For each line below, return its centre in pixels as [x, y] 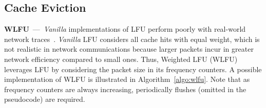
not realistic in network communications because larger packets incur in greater [129, 49]
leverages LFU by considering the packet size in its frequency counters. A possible [133, 69]
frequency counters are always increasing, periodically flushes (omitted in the [125, 89]
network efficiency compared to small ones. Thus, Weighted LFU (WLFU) [121, 59]
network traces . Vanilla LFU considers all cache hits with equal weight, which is [132, 39]
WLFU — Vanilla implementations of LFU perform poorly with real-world [125, 29]
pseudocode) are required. [45, 99]
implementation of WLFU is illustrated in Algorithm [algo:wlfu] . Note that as [127, 79]
